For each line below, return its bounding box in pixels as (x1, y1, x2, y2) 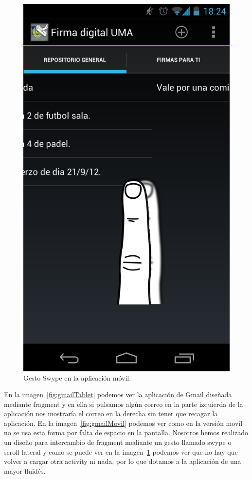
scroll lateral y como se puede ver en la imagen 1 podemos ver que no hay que (4, 446, 238, 457)
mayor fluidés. (4, 465, 46, 476)
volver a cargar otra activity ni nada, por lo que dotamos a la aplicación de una (4, 456, 241, 466)
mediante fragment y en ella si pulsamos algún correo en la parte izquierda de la (4, 399, 243, 409)
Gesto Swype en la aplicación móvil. (23, 373, 131, 383)
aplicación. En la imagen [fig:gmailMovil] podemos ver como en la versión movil (4, 418, 243, 428)
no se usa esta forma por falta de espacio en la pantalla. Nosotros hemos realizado (4, 427, 248, 438)
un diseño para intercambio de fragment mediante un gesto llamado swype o (4, 437, 232, 447)
